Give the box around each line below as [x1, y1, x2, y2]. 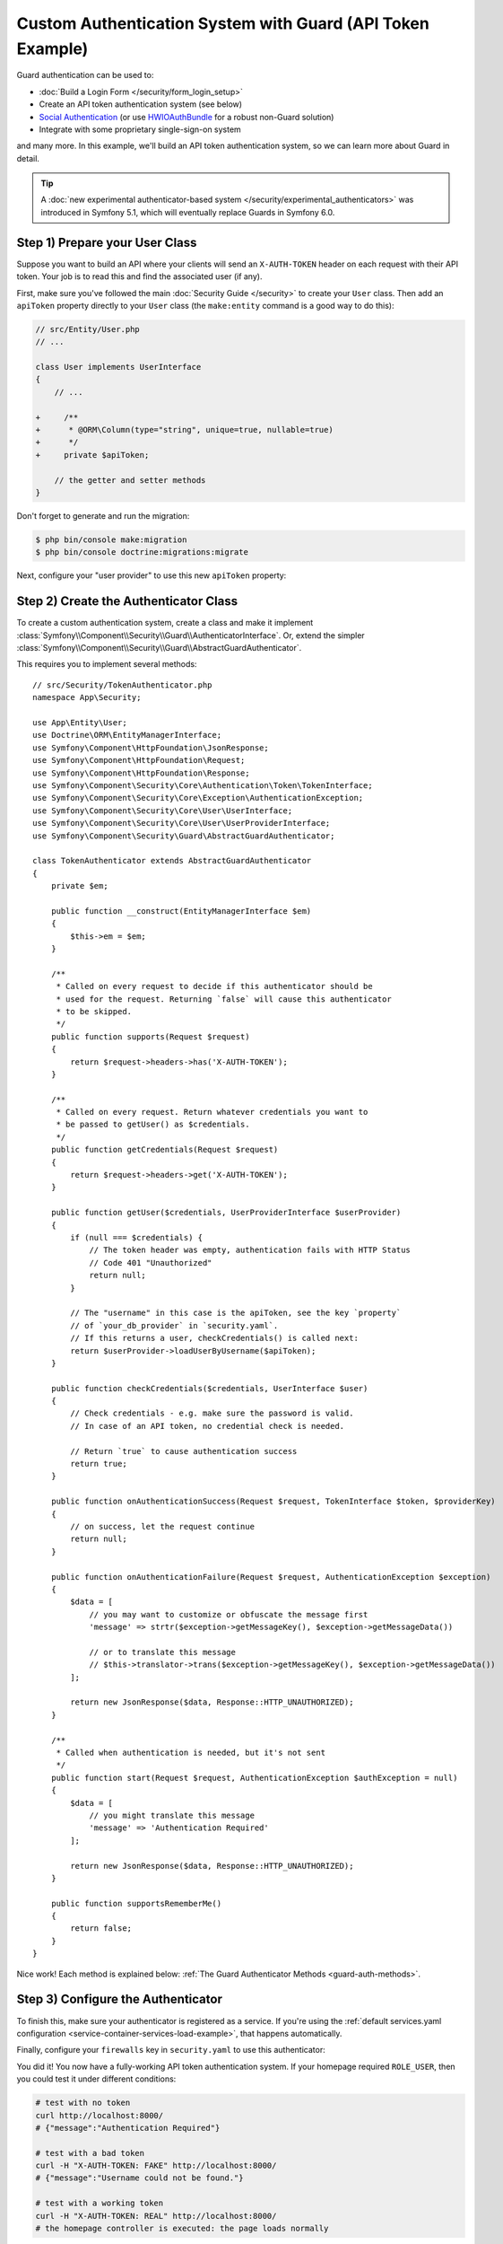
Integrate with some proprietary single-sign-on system [39, 124, 241, 135]
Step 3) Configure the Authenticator [16, 1992, 223, 2007]
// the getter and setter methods [54, 475, 206, 485]
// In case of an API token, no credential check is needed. [70, 1421, 345, 1431]
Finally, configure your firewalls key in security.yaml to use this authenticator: [16, 2045, 326, 2056]
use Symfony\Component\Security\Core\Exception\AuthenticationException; [32, 793, 364, 803]
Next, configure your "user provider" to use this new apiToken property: [16, 570, 287, 581]
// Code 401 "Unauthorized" [89, 1258, 212, 1267]
